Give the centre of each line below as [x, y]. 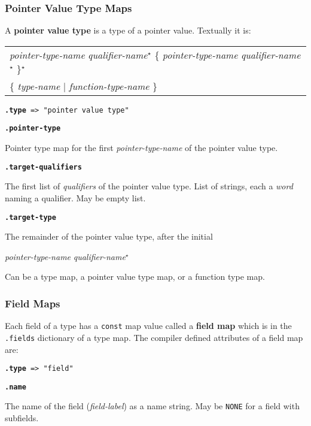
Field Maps [33, 303]
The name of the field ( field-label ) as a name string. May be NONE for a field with [152, 406]
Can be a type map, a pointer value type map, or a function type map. [135, 277]
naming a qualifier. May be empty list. [75, 197]
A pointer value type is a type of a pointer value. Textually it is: [128, 30]
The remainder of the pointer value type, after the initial [109, 236]
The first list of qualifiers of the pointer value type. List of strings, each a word [149, 186]
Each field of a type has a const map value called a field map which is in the [148, 326]
